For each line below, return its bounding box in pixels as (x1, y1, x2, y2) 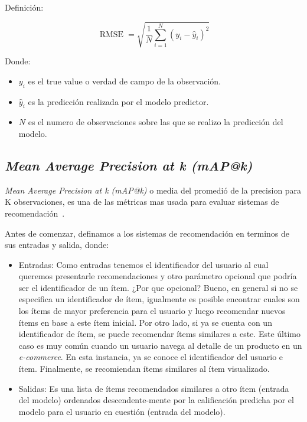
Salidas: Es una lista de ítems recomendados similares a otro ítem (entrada (18, 382, 289, 394)
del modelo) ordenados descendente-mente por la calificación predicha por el (18, 394, 294, 406)
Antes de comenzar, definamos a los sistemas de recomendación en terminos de (5, 227, 290, 239)
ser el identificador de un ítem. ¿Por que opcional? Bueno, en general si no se (18, 281, 298, 293)
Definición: (5, 1, 44, 13)
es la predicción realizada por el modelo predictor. (28, 95, 209, 107)
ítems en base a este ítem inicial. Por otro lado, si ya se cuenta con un (18, 316, 272, 328)
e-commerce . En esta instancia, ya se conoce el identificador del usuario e (18, 351, 283, 363)
